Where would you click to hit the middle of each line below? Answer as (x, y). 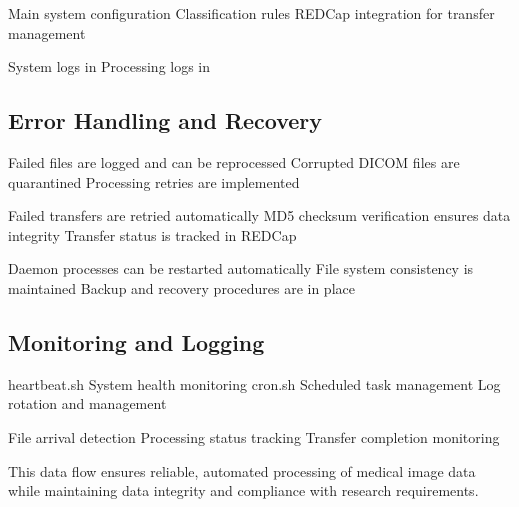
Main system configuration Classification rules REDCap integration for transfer (251, 13)
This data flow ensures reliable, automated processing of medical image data (242, 470)
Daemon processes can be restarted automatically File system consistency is (241, 268)
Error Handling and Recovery (165, 120)
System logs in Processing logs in (109, 66)
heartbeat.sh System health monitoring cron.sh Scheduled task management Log (254, 383)
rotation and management (87, 403)
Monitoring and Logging (136, 341)
